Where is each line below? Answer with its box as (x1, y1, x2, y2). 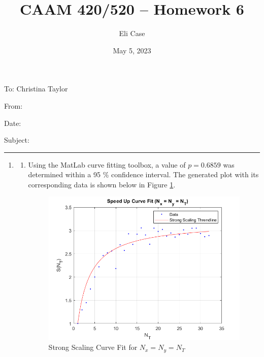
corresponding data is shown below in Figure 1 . (28, 179, 176, 189)
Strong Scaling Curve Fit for (48, 342, 138, 352)
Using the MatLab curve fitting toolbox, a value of (28, 159, 186, 170)
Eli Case (119, 28, 145, 39)
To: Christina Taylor (4, 83, 68, 94)
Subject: (4, 135, 29, 145)
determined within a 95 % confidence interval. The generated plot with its (28, 169, 259, 180)
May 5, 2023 (113, 45, 151, 55)
